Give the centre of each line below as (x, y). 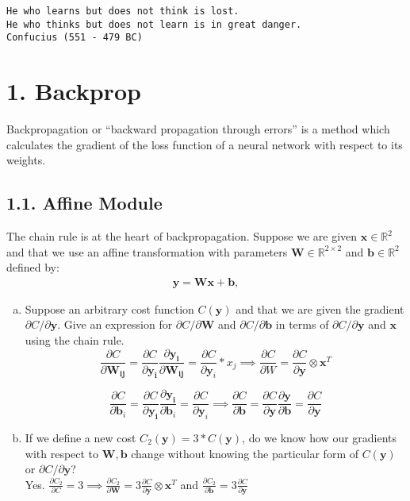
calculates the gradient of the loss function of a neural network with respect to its (205, 144)
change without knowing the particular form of (245, 453)
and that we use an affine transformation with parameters (147, 251)
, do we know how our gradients (320, 437)
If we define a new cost (80, 437)
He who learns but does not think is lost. (123, 11)
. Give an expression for (115, 324)
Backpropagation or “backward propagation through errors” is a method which (198, 129)
